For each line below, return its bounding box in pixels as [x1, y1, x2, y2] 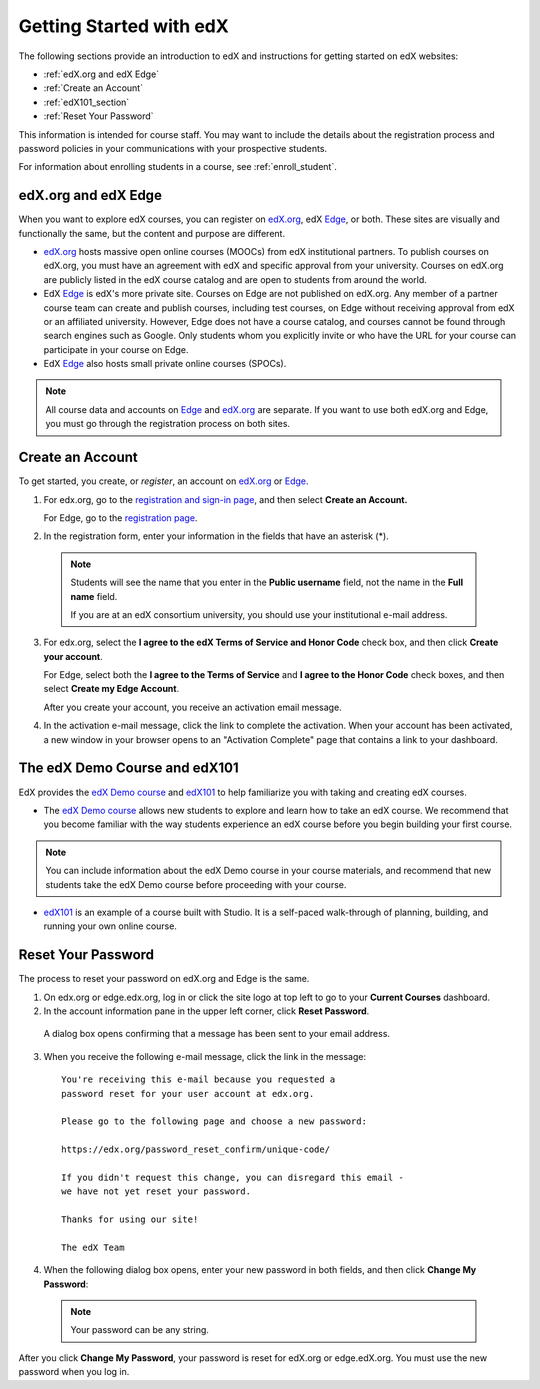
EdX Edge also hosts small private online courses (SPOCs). [43, 358, 287, 370]
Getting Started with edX [18, 15, 229, 37]
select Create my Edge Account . [43, 683, 180, 695]
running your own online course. [43, 920, 177, 932]
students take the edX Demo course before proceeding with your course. [45, 878, 347, 890]
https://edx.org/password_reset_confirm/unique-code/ [61, 1144, 330, 1155]
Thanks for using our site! [61, 1214, 199, 1225]
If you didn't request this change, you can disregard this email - [61, 1171, 404, 1183]
